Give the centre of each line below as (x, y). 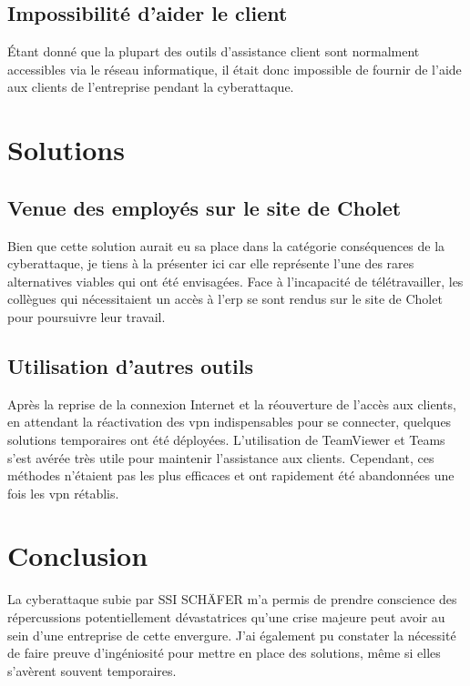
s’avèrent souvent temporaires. (92, 670)
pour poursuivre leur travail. (87, 316)
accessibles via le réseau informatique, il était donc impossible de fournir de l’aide (235, 69)
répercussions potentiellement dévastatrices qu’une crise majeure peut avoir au (226, 617)
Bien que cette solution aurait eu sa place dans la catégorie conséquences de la (226, 245)
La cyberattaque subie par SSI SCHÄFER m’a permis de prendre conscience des (232, 599)
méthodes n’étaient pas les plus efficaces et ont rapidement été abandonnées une (231, 475)
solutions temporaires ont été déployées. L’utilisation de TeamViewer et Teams (226, 439)
